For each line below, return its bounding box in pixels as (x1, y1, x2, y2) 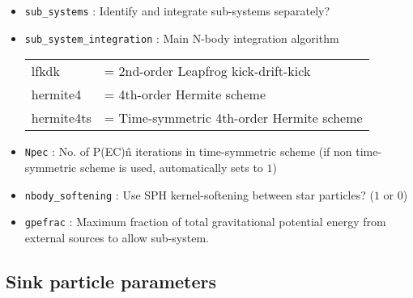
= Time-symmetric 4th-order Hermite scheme (104, 108, 363, 128)
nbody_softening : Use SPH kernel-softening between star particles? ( (24, 186, 374, 203)
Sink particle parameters (6, 268, 217, 293)
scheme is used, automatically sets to (79, 158, 263, 175)
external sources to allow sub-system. (24, 229, 209, 246)
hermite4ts (31, 108, 92, 128)
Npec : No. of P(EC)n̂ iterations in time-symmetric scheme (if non (24, 143, 352, 160)
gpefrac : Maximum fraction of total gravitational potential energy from (24, 213, 386, 230)
